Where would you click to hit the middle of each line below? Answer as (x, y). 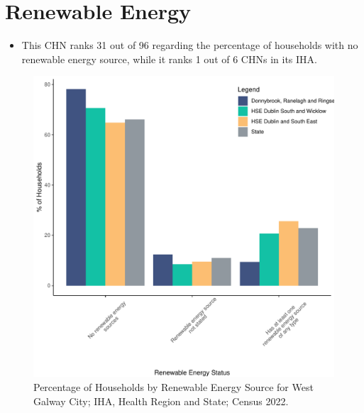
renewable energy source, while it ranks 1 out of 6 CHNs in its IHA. (169, 59)
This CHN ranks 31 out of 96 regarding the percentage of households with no (190, 45)
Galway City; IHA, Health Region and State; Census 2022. (161, 401)
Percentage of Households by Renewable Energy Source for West (173, 386)
